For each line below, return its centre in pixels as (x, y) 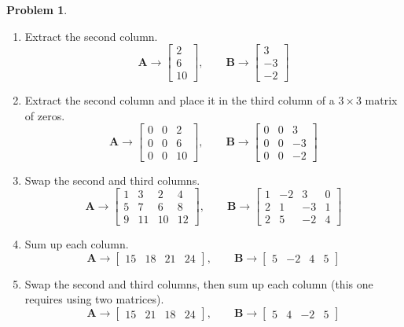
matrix (381, 100)
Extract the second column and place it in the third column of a (180, 100)
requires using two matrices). (94, 299)
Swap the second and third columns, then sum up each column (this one (199, 283)
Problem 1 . (37, 9)
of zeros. (45, 115)
